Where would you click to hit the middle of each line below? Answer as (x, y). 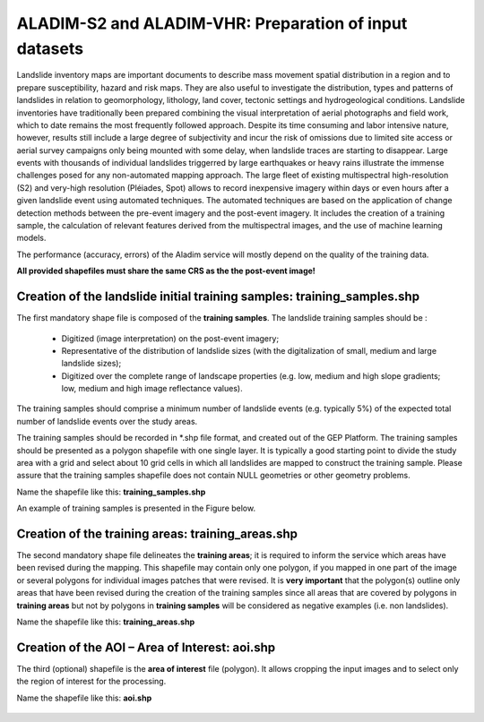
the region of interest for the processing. (91, 682)
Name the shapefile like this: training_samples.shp (111, 492)
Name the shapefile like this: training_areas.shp (106, 622)
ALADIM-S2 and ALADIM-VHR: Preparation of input (212, 23)
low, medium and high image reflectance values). (152, 389)
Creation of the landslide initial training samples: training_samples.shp (218, 297)
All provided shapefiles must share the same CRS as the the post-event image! (166, 271)
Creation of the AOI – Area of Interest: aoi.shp (146, 647)
